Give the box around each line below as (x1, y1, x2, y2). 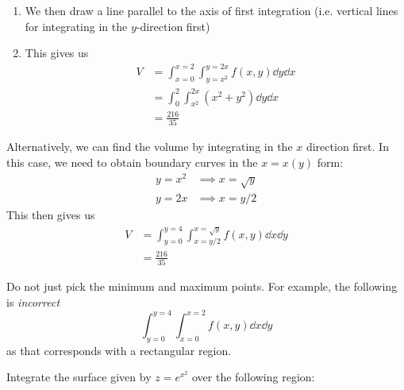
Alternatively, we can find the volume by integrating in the (6, 138, 293, 155)
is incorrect (6, 293, 60, 310)
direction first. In (306, 138, 389, 155)
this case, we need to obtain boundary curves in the (6, 153, 258, 170)
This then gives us (6, 207, 95, 223)
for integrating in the (25, 17, 128, 34)
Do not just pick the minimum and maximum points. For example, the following (6, 278, 398, 295)
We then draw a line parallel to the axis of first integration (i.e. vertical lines (25, 2, 398, 18)
